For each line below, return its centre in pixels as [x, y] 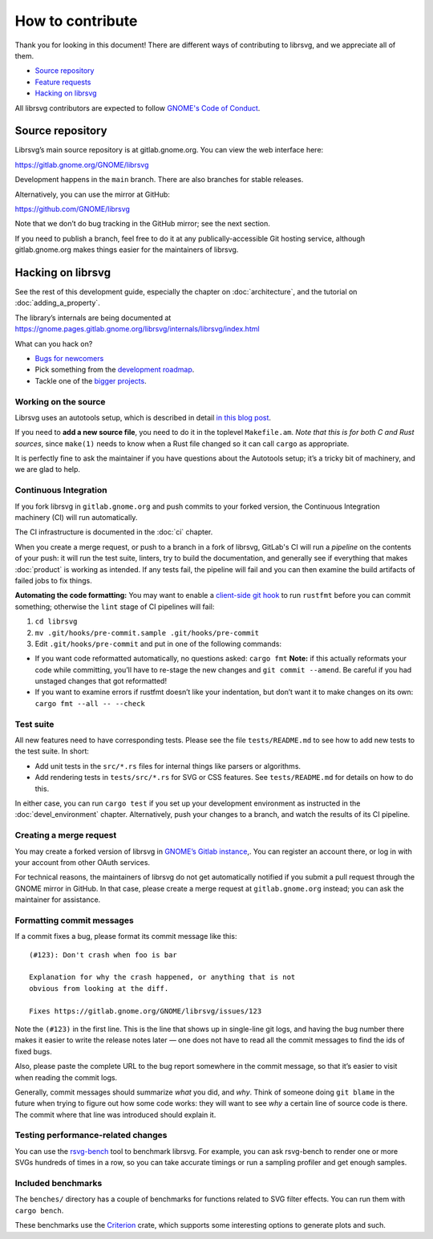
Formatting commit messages [74, 920]
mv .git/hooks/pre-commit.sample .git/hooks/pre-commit [147, 633]
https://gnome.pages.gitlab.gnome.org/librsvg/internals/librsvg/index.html [137, 329]
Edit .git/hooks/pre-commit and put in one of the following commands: [158, 644]
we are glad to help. [47, 469]
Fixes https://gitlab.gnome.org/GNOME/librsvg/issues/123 [146, 1011]
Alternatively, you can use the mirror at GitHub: [92, 194]
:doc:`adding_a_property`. [57, 303]
